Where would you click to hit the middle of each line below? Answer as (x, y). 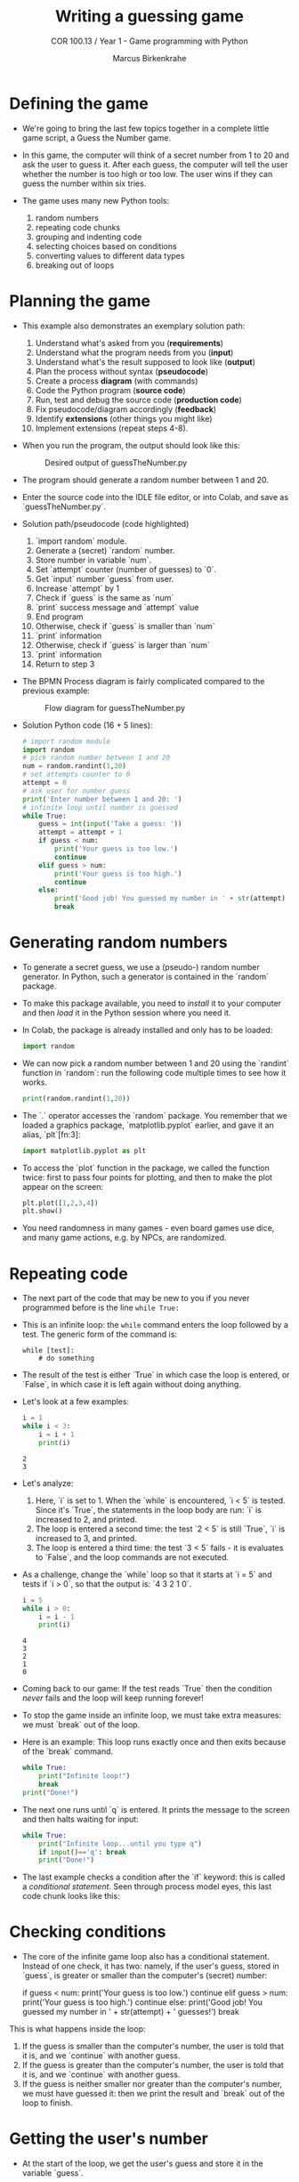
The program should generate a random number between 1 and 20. (145, 480)
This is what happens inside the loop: (77, 2029)
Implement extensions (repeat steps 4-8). (112, 428)
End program (59, 617)
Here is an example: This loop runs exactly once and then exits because (154, 1742)
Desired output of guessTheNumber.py (116, 462)
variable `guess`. (53, 2173)
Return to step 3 (65, 664)
